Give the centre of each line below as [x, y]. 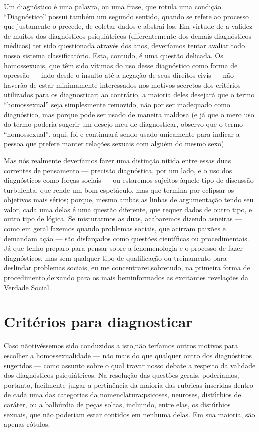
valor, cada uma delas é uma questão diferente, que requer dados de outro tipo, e [128, 209]
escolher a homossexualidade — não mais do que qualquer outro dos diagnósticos [128, 355]
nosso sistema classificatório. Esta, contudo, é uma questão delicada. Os [114, 55]
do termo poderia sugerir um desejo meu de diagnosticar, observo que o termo [124, 124]
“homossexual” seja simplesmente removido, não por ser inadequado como [117, 104]
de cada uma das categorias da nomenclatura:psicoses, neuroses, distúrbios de [123, 394]
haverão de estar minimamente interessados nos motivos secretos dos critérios [122, 85]
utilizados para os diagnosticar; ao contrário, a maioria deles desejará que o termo [129, 95]
